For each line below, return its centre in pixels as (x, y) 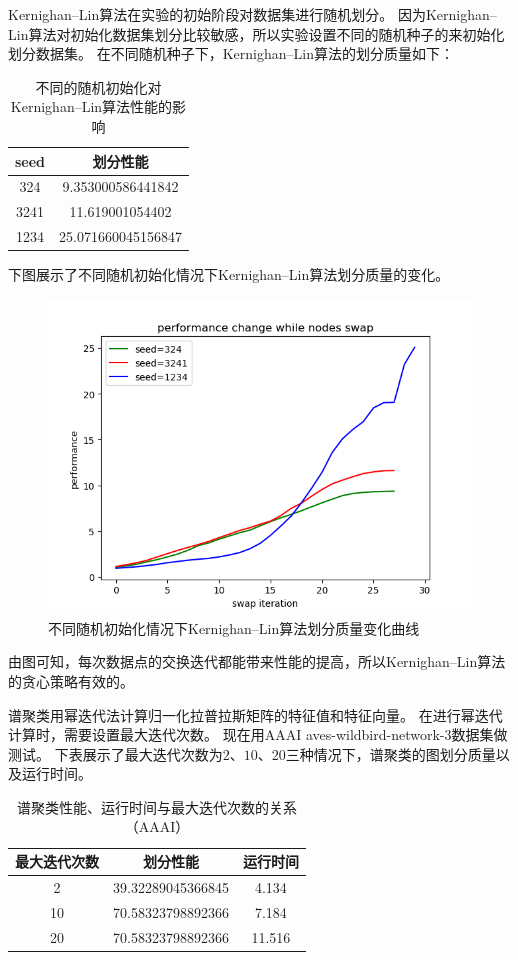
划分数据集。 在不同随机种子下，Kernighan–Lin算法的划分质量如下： (231, 53)
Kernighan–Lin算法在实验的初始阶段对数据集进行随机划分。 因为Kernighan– (252, 14)
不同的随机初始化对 (98, 86)
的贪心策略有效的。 (71, 680)
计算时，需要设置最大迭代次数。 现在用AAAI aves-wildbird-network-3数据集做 (258, 734)
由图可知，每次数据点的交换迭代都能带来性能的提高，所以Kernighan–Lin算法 (257, 661)
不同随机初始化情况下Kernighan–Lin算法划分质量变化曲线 (234, 627)
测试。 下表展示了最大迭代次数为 (115, 753)
